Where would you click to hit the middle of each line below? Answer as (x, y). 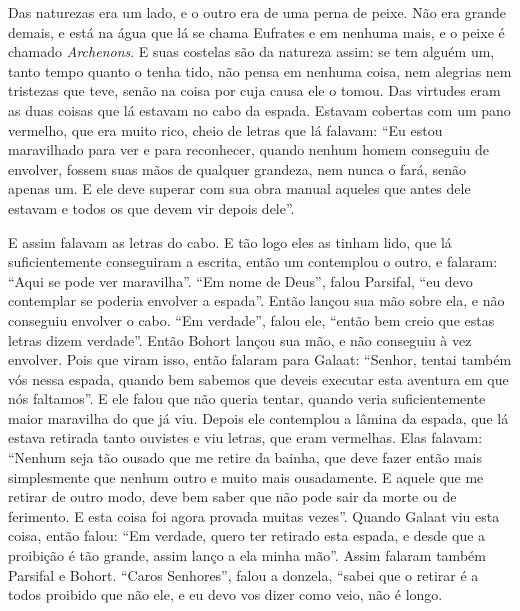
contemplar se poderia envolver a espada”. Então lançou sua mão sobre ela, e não (256, 300)
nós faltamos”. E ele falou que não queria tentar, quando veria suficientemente (247, 398)
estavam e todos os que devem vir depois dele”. (151, 207)
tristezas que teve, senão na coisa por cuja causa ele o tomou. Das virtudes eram (254, 90)
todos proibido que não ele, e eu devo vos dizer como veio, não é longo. (225, 594)
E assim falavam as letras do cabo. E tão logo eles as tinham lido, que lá (230, 241)
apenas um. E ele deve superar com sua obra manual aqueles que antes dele (239, 188)
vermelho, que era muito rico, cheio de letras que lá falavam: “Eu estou (225, 129)
